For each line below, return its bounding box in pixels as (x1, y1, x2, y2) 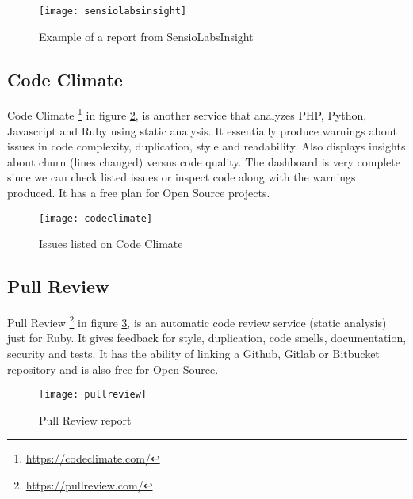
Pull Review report (39, 411, 132, 428)
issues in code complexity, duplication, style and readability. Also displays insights (7, 138, 406, 154)
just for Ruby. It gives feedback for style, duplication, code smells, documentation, (7, 329, 407, 346)
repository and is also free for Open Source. (7, 360, 219, 377)
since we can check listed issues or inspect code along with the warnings (7, 169, 356, 185)
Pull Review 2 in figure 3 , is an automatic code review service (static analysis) (7, 312, 387, 330)
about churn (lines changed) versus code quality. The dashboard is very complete (7, 153, 400, 170)
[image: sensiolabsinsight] (39, 6, 187, 17)
